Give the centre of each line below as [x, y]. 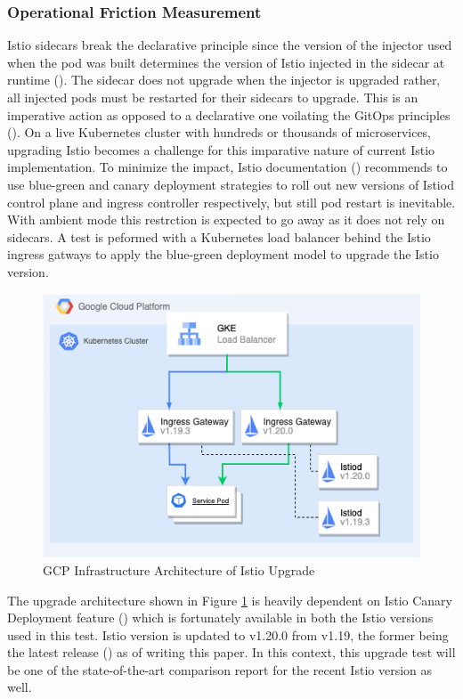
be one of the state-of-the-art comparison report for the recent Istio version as [220, 669]
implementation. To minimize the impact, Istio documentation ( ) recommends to [227, 167]
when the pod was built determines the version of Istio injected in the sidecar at [226, 62]
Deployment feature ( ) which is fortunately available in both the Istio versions [220, 618]
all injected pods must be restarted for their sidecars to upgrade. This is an [213, 97]
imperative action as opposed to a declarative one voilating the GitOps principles [229, 114]
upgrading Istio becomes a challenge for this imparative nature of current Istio [221, 149]
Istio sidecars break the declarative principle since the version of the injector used [230, 45]
